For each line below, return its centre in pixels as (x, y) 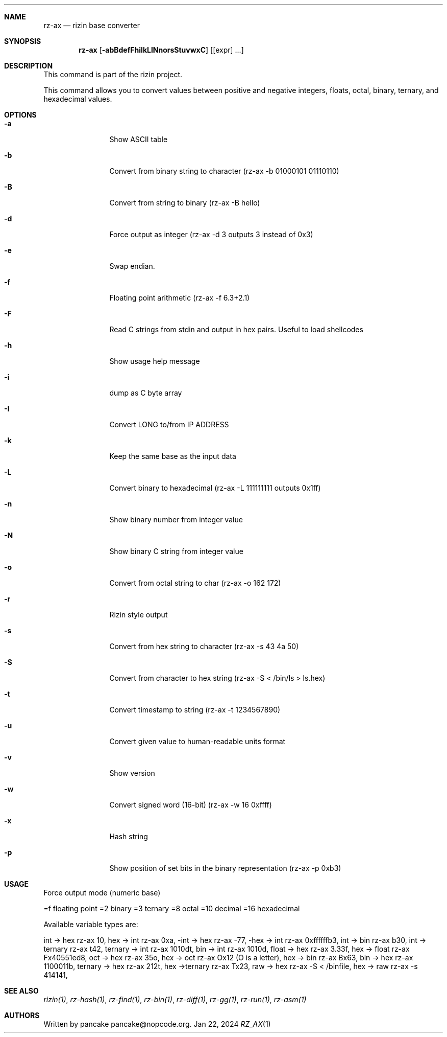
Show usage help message (155, 361)
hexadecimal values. (78, 99)
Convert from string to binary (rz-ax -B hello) (185, 203)
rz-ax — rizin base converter (92, 25)
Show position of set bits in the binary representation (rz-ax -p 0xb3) (225, 868)
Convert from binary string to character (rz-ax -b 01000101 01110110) (224, 171)
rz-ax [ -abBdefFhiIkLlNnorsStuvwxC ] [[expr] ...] (161, 50)
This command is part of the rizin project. (113, 74)
